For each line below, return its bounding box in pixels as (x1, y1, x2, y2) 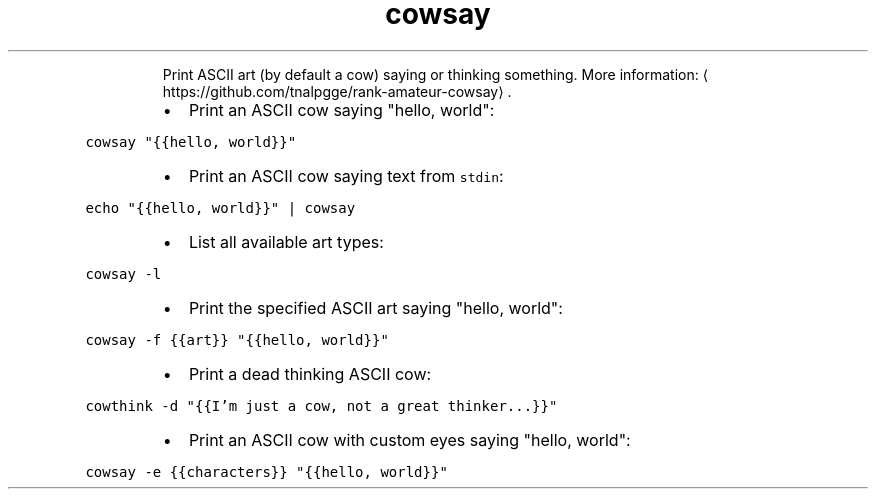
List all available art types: (188, 231, 384, 252)
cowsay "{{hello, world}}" (85, 133, 297, 150)
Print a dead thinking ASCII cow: (188, 363, 432, 384)
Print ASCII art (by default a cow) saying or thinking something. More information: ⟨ (162, 65, 709, 83)
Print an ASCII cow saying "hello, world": (188, 99, 495, 120)
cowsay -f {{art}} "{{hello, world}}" (85, 331, 389, 348)
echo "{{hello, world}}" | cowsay (85, 199, 356, 216)
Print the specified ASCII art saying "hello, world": (188, 297, 563, 318)
